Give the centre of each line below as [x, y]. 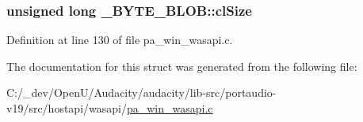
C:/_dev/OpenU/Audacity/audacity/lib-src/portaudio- [141, 92]
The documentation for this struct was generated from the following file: [182, 66]
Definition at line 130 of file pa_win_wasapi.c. [120, 40]
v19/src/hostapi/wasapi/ [67, 108]
